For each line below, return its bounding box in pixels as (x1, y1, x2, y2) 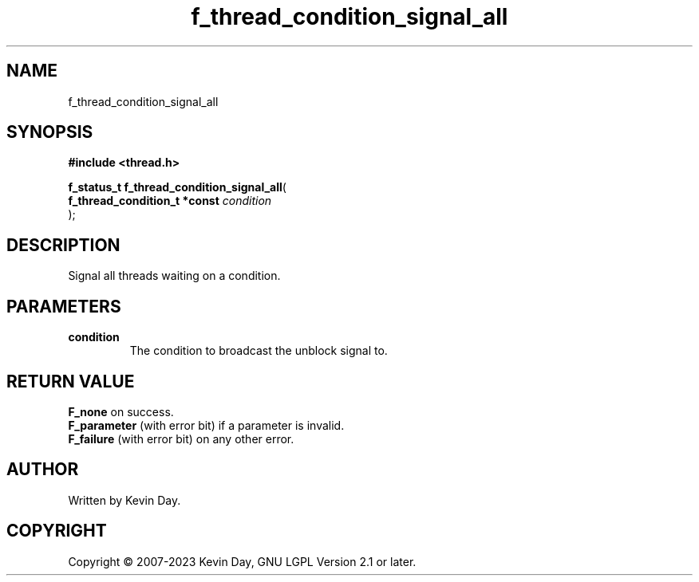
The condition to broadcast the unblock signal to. (129, 344, 388, 358)
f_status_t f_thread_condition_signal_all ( (68, 180, 286, 195)
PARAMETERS (6, 296, 121, 317)
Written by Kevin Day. (68, 493, 181, 507)
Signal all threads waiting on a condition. (68, 269, 281, 283)
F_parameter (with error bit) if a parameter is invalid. (68, 418, 345, 432)
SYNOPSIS (6, 122, 93, 143)
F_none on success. (68, 404, 174, 419)
